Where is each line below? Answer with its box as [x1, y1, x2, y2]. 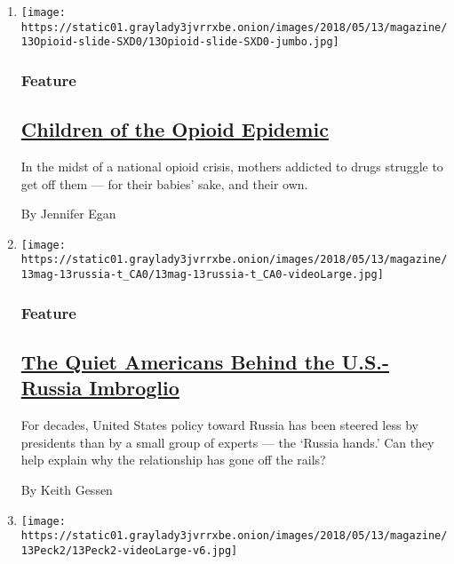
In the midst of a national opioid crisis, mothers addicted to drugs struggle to [20, 157, 443, 176]
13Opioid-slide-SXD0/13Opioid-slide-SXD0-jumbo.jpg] [20, 36, 339, 49]
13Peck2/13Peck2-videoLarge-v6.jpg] [20, 544, 238, 557]
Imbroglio [89, 374, 179, 401]
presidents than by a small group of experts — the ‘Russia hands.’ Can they [20, 433, 434, 451]
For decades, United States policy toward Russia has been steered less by [20, 416, 418, 434]
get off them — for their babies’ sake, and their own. [20, 174, 308, 193]
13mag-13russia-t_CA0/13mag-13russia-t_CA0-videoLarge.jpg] [20, 268, 384, 282]
